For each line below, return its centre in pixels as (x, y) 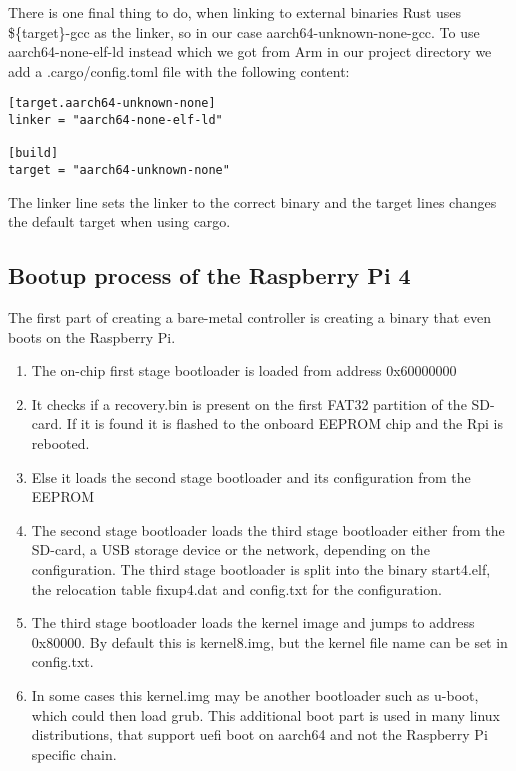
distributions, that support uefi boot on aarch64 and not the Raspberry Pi (259, 734)
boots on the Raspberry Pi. (92, 336)
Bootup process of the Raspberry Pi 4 (209, 275)
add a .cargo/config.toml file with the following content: (179, 70)
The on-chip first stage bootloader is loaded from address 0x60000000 (244, 370)
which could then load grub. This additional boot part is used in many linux (266, 714)
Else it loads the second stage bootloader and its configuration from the (251, 476)
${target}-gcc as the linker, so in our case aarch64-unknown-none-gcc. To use (244, 31)
